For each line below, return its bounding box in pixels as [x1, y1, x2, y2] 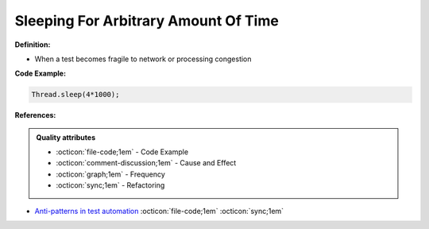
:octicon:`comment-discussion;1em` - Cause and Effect [56, 158, 237, 168]
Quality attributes [36, 132, 95, 142]
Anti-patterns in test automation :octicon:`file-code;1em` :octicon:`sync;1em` [34, 206, 284, 215]
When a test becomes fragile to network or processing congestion [34, 54, 252, 64]
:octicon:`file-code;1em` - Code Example [56, 147, 189, 157]
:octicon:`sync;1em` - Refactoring [56, 180, 165, 190]
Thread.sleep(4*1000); [31, 90, 120, 99]
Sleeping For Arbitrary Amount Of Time [14, 12, 280, 29]
